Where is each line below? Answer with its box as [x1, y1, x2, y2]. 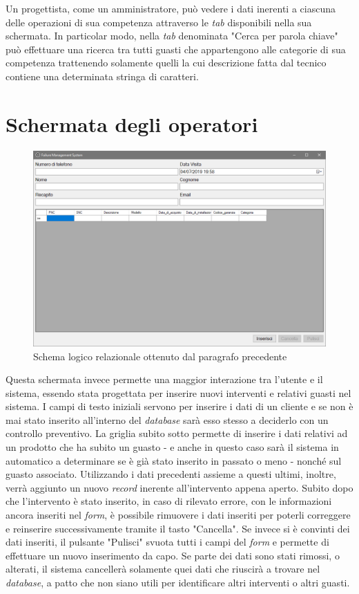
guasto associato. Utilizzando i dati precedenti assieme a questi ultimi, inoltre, [6, 467, 336, 481]
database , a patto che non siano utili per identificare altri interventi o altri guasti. [6, 575, 350, 589]
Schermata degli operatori [6, 109, 258, 138]
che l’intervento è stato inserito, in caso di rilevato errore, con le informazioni [6, 494, 332, 508]
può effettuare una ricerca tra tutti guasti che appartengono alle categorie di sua [6, 41, 346, 56]
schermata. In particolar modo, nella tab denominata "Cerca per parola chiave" [6, 28, 338, 43]
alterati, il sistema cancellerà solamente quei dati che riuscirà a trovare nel [6, 561, 320, 576]
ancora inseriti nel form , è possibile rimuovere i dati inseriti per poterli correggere [6, 508, 351, 522]
